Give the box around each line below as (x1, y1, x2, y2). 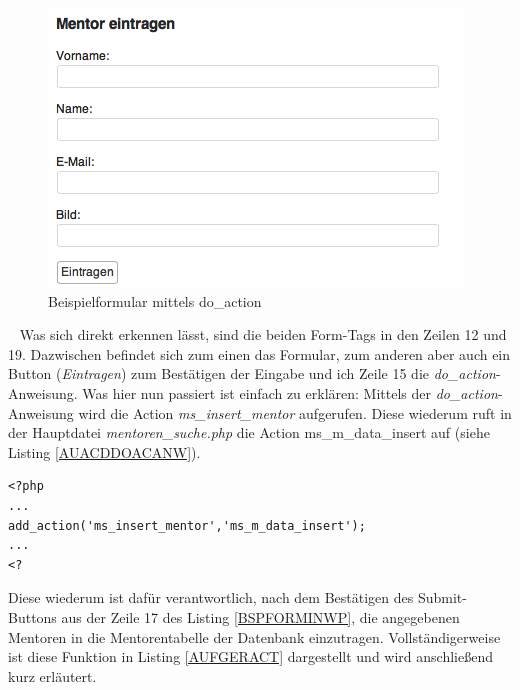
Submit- (417, 587, 467, 608)
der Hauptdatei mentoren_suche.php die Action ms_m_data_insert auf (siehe (8, 422, 490, 443)
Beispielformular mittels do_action (48, 290, 262, 311)
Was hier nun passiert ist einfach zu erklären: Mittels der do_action (82, 382, 498, 403)
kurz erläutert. (8, 665, 97, 686)
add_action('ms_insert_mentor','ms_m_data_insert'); (8, 518, 366, 533)
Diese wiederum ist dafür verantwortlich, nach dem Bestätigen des (8, 587, 414, 608)
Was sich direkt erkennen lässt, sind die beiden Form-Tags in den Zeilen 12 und (19, 324, 507, 345)
